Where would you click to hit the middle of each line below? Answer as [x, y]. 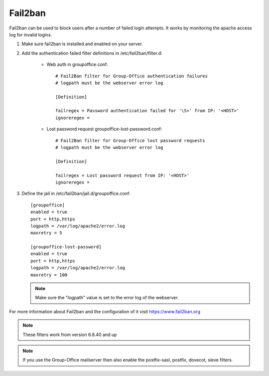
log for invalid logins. [31, 34]
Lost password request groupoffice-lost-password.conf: [104, 129]
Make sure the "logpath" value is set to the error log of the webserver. [107, 298]
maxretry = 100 [49, 275]
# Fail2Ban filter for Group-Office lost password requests [130, 140]
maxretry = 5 [46, 233]
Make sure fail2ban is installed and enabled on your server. [82, 44]
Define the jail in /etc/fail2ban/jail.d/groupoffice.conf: [76, 193]
